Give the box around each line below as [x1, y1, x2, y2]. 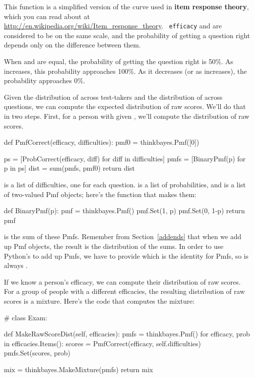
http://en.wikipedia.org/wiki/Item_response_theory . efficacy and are [4, 21, 222, 31]
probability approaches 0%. [4, 75, 85, 86]
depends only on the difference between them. [4, 40, 141, 50]
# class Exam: [4, 312, 47, 322]
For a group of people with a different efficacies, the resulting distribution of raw [4, 286, 245, 296]
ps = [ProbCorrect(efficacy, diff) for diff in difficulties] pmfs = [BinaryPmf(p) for [4, 153, 246, 163]
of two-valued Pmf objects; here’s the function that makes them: [4, 189, 197, 199]
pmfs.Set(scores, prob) [4, 348, 71, 358]
